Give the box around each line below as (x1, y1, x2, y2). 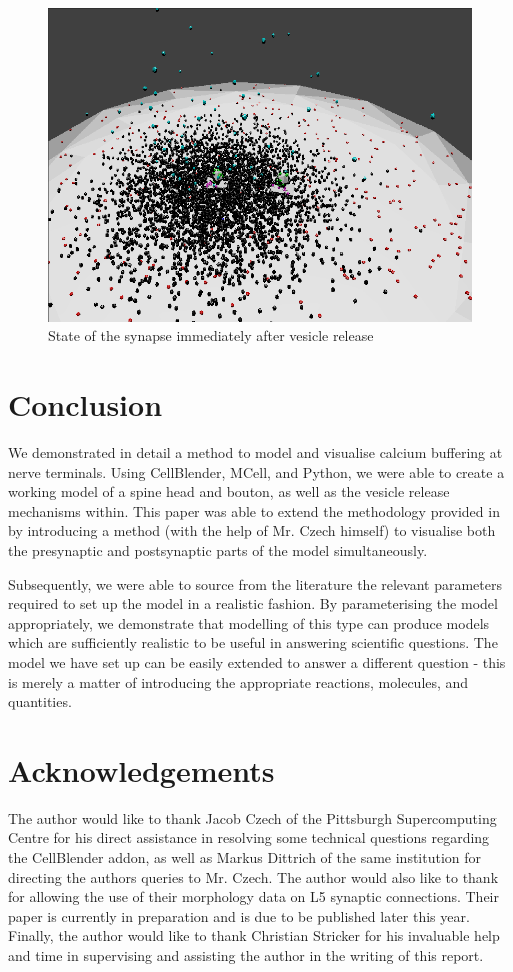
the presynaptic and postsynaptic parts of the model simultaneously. (8, 539, 428, 560)
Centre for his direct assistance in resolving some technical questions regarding (8, 827, 490, 848)
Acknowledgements (8, 749, 275, 790)
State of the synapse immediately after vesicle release (48, 325, 374, 346)
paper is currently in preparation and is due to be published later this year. (8, 905, 470, 926)
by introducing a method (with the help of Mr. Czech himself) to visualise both (8, 520, 496, 541)
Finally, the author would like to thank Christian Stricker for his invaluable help (8, 925, 500, 946)
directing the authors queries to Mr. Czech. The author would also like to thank (8, 866, 499, 887)
